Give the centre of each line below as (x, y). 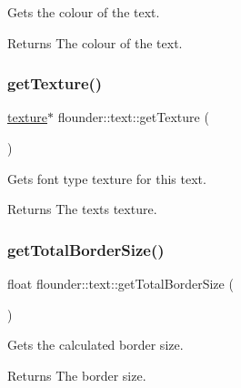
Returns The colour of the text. (95, 42)
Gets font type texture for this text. (107, 178)
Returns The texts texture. (82, 209)
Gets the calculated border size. (95, 345)
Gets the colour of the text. (84, 12)
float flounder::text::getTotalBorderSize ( (120, 283)
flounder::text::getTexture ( (133, 117)
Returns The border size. (77, 375)
